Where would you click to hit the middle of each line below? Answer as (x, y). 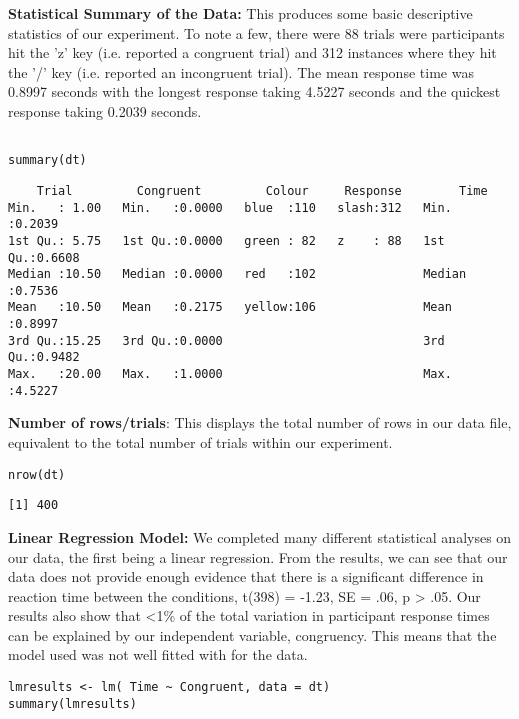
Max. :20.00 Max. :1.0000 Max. (230, 374)
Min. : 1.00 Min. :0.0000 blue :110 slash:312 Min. (230, 207)
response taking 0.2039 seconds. (105, 110)
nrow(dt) (37, 474)
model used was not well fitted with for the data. (158, 654)
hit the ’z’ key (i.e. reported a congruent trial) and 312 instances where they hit (252, 52)
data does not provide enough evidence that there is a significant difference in (246, 576)
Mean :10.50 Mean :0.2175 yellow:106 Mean (230, 307)
